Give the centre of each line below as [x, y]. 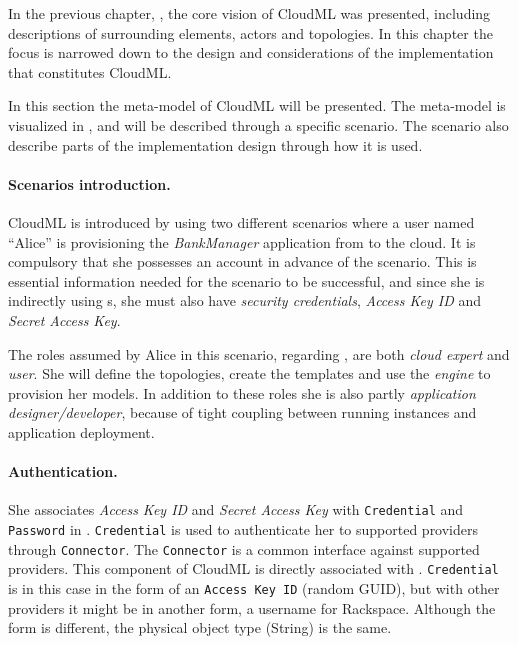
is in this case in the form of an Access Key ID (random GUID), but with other [254, 587]
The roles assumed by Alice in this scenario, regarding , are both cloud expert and [259, 353]
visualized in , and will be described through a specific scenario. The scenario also [258, 124]
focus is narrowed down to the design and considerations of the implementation [251, 52]
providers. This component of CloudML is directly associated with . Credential [253, 568]
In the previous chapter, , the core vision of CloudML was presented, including [249, 13]
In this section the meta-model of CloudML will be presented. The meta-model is [257, 105]
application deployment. [81, 431]
